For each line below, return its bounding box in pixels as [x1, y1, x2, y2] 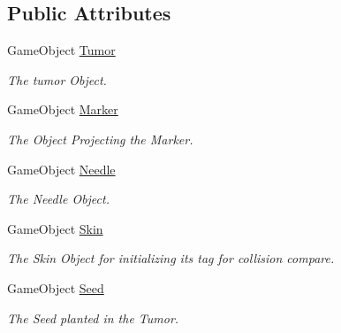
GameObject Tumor [7, 41, 116, 59]
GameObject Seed [7, 278, 104, 297]
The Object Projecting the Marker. [7, 129, 193, 148]
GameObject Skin [7, 219, 103, 237]
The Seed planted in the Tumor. [7, 308, 179, 327]
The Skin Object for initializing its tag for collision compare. [7, 249, 335, 267]
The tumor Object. [7, 70, 107, 89]
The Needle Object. [7, 190, 110, 208]
